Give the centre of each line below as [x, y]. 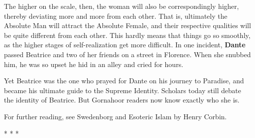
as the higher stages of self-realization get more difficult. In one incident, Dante [125, 45]
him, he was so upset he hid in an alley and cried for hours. [94, 64]
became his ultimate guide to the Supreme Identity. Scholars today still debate [123, 90]
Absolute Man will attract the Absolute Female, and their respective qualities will [127, 25]
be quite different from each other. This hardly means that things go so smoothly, [127, 35]
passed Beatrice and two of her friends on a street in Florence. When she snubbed [127, 54]
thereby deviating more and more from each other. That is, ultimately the [116, 16]
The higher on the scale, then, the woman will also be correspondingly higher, [122, 6]
